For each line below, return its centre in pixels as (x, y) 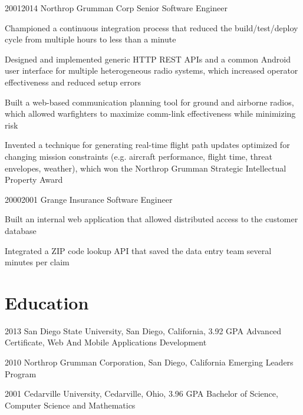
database (21, 230)
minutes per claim (37, 262)
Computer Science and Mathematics (70, 405)
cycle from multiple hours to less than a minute (90, 39)
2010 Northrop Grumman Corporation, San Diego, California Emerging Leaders (149, 362)
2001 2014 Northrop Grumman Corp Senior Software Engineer (116, 8)
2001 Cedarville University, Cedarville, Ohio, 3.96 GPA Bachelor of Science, (141, 393)
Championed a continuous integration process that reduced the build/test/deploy (151, 27)
